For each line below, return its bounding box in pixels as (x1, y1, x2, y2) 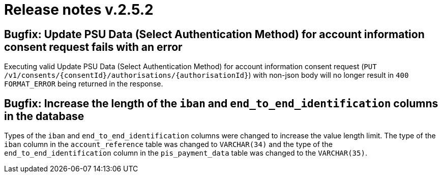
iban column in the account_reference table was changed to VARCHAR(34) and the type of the (4, 140, 333, 149)
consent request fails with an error (4, 40, 183, 53)
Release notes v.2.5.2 (4, 1, 154, 18)
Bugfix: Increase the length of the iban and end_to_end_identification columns (4, 97, 438, 110)
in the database (4, 109, 84, 123)
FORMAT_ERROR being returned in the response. (4, 79, 163, 88)
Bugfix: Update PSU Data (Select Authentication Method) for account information (4, 27, 425, 41)
